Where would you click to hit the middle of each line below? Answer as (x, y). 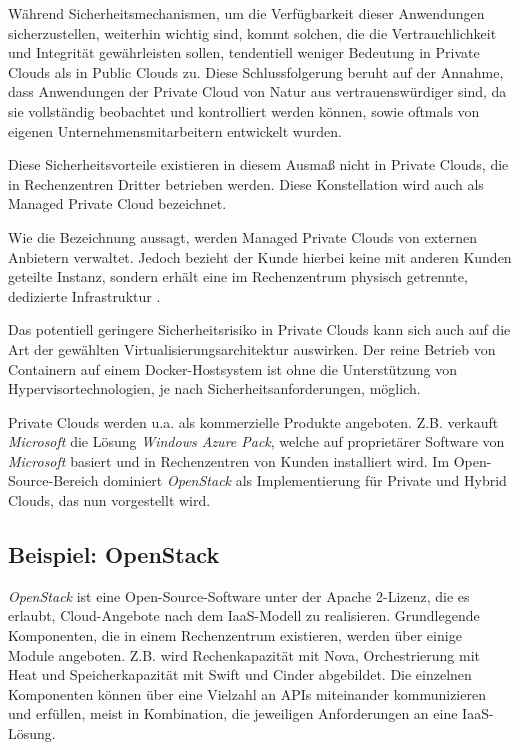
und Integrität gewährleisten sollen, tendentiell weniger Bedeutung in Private (244, 52)
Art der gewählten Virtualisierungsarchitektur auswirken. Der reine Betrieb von (252, 348)
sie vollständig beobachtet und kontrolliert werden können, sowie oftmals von (244, 110)
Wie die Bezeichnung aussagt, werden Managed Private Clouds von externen (242, 236)
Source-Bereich (53, 480)
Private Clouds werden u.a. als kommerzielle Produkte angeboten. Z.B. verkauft (253, 421)
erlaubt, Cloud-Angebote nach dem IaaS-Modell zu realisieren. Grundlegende (244, 615)
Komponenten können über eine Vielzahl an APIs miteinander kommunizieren (247, 693)
